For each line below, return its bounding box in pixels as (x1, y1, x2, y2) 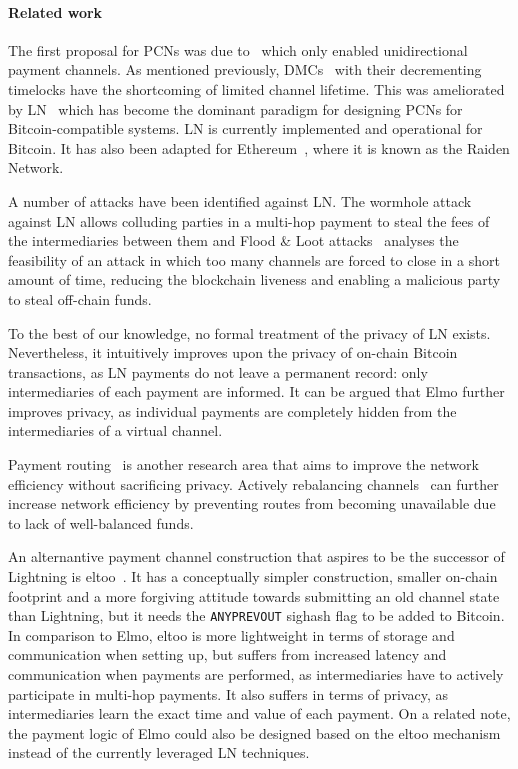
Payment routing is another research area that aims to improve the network (8, 454, 479, 475)
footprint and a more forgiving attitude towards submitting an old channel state (8, 585, 500, 606)
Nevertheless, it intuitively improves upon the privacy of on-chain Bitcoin (8, 342, 458, 363)
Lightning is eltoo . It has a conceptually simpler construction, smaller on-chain (8, 566, 498, 587)
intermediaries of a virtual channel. (8, 420, 223, 441)
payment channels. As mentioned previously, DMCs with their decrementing (8, 59, 482, 80)
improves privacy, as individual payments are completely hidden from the (8, 400, 457, 421)
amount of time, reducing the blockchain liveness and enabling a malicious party (8, 269, 501, 290)
